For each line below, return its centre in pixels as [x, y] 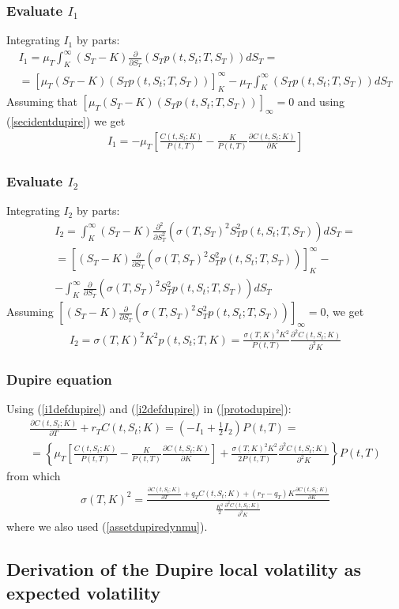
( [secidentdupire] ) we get [66, 121]
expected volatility [84, 592]
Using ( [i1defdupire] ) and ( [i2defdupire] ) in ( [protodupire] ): [149, 409]
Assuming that [42, 101]
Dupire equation [59, 380]
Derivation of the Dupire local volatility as [184, 569]
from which [34, 476]
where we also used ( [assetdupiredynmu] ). [107, 526]
